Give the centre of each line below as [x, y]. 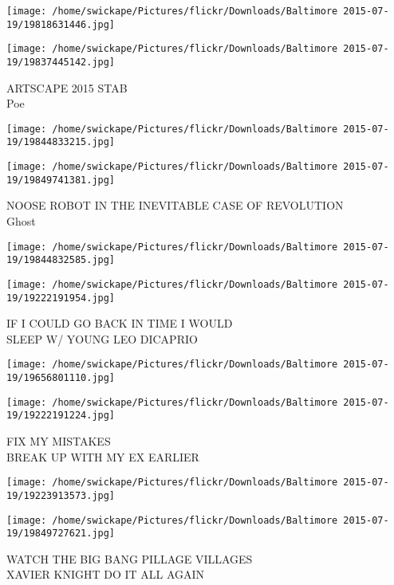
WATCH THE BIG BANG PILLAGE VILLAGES [130, 558]
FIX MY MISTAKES [59, 441]
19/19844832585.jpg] [61, 260]
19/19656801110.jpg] [61, 378]
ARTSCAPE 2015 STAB [67, 87]
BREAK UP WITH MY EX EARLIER [103, 456]
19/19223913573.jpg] [61, 495]
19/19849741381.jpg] [61, 180]
